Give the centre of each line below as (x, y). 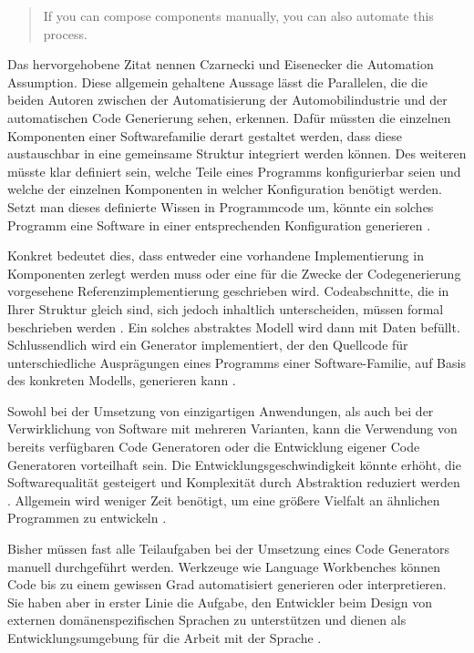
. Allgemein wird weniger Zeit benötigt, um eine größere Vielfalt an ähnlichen (224, 500)
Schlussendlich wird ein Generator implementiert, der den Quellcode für (208, 345)
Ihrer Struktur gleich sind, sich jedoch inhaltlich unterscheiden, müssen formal (226, 308)
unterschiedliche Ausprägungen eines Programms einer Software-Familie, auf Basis (237, 362)
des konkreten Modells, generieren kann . (122, 380)
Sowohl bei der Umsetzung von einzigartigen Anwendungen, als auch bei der (221, 410)
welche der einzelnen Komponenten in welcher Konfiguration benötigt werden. (225, 189)
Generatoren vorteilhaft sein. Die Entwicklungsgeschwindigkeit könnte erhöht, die (234, 464)
